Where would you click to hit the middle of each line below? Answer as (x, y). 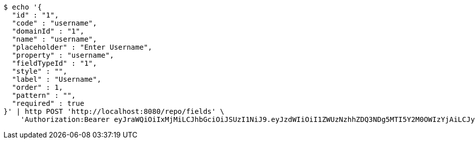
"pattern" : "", (44, 95)
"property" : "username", (63, 55)
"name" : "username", (54, 39)
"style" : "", (40, 71)
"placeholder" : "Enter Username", (82, 47)
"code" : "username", (54, 23)
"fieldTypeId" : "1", (54, 63)
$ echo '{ (23, 7)
